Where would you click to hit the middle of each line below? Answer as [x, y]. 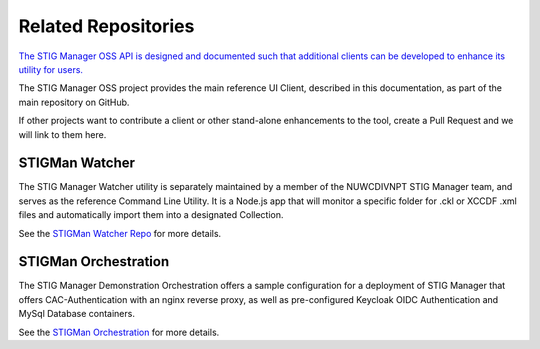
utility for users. [51, 69]
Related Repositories [106, 26]
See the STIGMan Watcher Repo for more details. [120, 233]
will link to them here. [62, 134]
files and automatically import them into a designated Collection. [151, 215]
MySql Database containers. [76, 314]
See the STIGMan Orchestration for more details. [119, 332]
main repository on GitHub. [74, 102]
